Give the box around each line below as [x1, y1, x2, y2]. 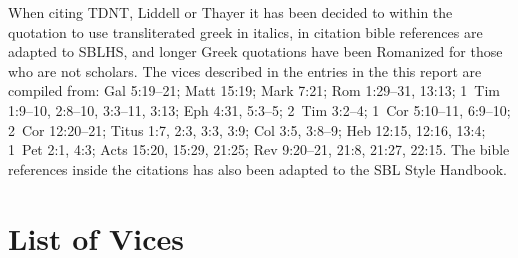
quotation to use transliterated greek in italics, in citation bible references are [8, 21, 483, 42]
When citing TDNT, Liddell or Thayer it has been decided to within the [8, 2, 453, 22]
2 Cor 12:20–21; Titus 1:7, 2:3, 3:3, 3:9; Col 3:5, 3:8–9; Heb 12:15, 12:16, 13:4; [8, 119, 486, 140]
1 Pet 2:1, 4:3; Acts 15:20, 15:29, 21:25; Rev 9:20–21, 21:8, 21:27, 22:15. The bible [8, 139, 510, 160]
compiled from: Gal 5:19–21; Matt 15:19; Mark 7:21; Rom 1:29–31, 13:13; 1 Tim [8, 80, 500, 101]
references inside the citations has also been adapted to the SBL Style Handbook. [8, 158, 508, 179]
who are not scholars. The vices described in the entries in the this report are [8, 60, 482, 81]
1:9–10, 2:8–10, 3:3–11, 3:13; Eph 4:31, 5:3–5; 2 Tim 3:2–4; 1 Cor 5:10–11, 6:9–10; [8, 99, 511, 120]
